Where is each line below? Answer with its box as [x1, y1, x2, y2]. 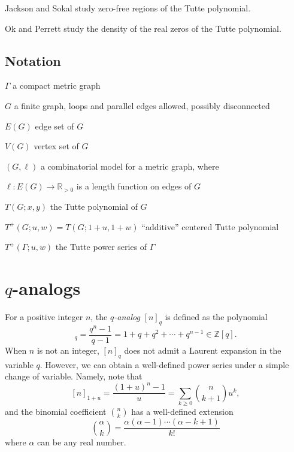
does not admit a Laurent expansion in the [124, 343, 281, 356]
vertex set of [34, 140, 79, 152]
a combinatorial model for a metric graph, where [40, 159, 219, 172]
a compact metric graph [13, 79, 101, 92]
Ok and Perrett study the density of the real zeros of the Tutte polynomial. [5, 22, 281, 34]
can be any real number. [37, 435, 126, 448]
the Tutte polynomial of [50, 200, 138, 212]
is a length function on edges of [76, 180, 192, 192]
